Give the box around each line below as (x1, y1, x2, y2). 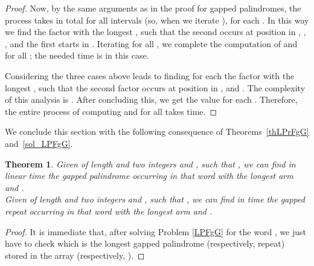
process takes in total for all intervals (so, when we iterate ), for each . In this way (5, 13, 309, 26)
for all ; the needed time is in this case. (5, 49, 149, 62)
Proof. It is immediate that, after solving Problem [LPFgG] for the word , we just (5, 225, 307, 238)
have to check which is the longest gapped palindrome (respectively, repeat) (5, 237, 285, 250)
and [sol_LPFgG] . (5, 137, 73, 149)
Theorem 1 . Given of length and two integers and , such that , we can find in (5, 157, 296, 170)
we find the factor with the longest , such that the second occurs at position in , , (5, 25, 306, 38)
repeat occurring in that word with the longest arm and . (5, 204, 213, 217)
